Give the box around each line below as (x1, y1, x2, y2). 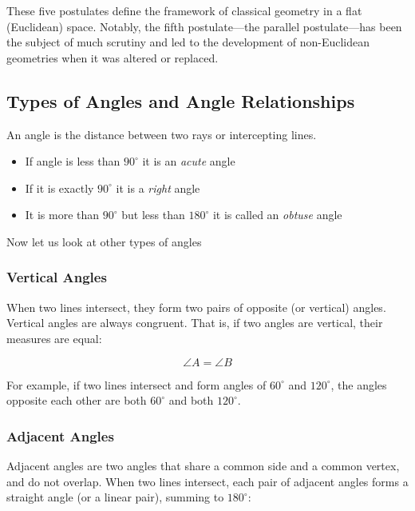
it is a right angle (116, 179, 200, 196)
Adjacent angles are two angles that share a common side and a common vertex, (6, 457, 400, 473)
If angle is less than (25, 153, 121, 170)
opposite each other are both (6, 392, 147, 409)
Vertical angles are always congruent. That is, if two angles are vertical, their (6, 314, 383, 331)
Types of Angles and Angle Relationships (6, 88, 355, 113)
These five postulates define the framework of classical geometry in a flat (6, 2, 362, 18)
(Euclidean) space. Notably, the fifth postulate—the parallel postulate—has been (6, 18, 402, 34)
